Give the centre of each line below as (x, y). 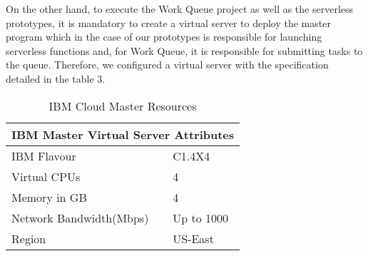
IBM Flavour (44, 155)
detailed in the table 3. (56, 78)
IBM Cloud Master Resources (123, 106)
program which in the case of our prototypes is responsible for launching (164, 37)
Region (29, 238)
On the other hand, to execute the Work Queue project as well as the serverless (180, 9)
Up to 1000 (201, 217)
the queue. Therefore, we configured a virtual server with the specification (167, 65)
